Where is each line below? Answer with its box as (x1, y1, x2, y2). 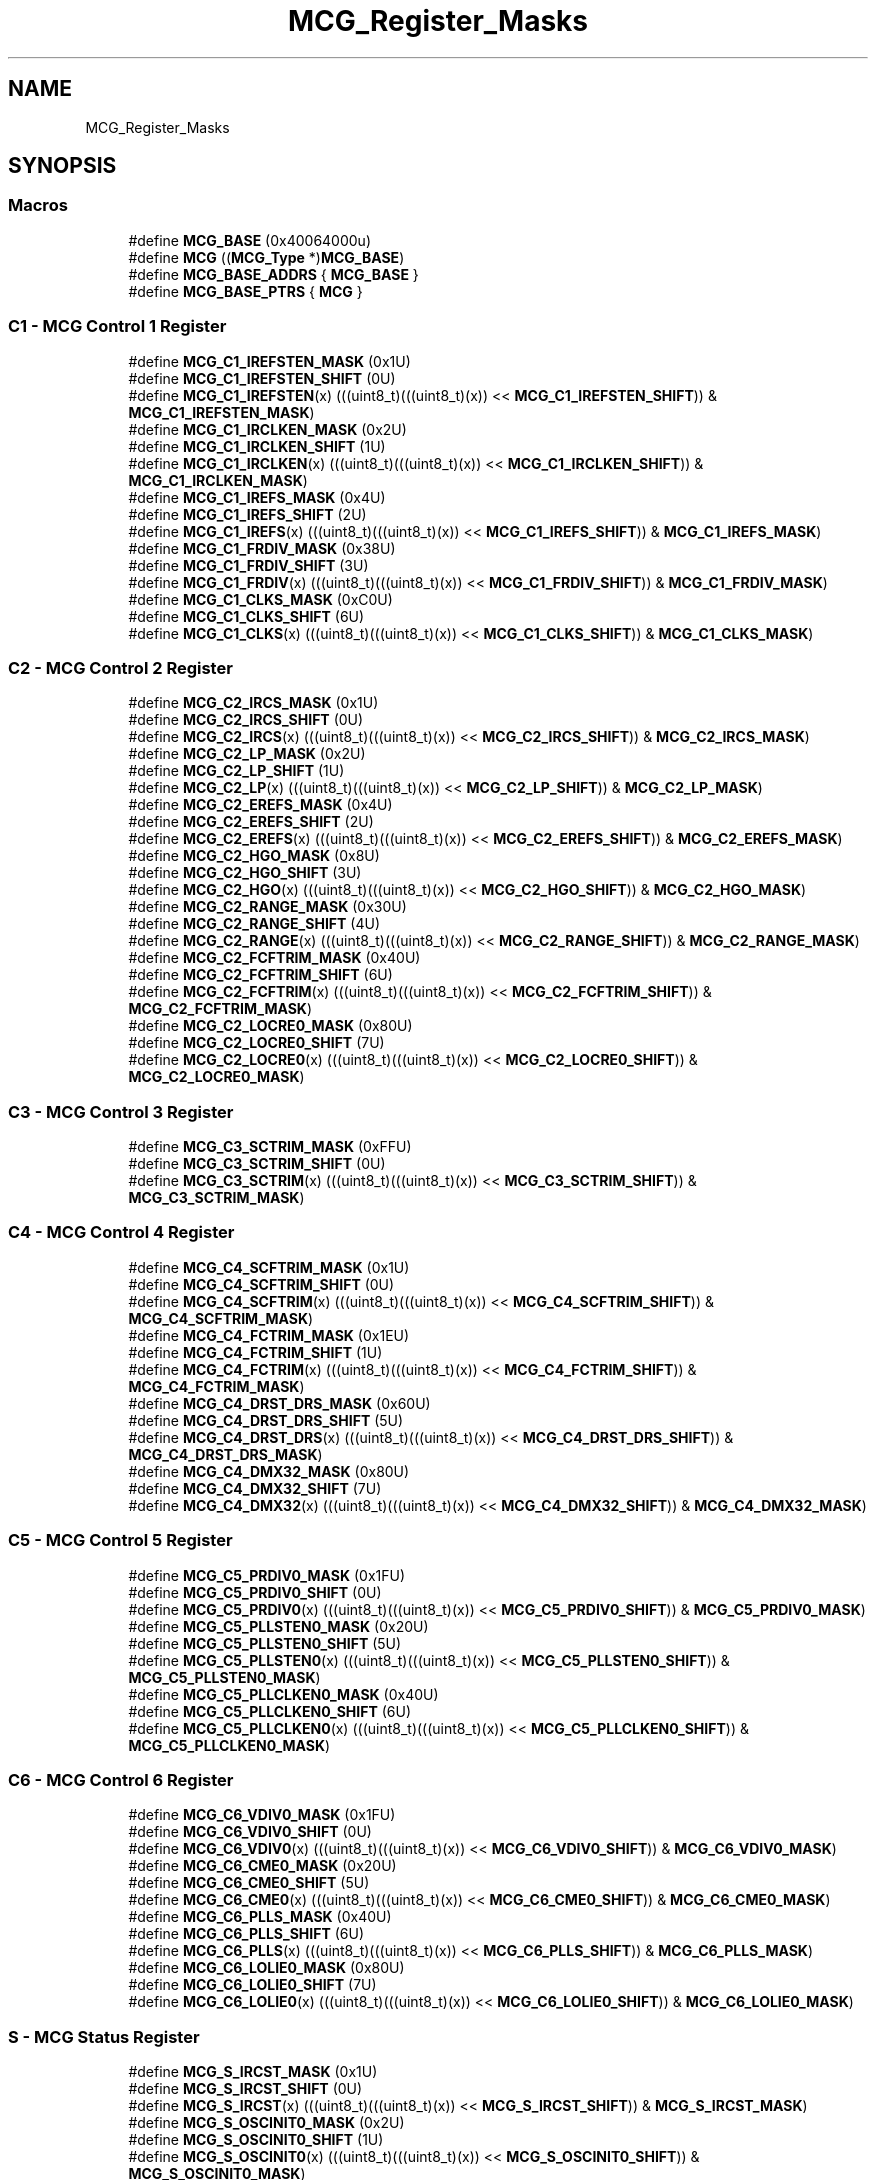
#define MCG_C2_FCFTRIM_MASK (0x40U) (128, 949, 421, 967)
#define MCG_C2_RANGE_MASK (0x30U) (128, 898, 407, 916)
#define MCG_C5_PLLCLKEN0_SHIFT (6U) (128, 1702, 412, 1720)
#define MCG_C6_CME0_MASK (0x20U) (128, 1857, 397, 1875)
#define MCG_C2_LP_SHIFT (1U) (128, 762, 345, 780)
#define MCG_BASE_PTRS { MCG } (128, 282, 363, 300)
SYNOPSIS (8, 153, 117, 179)
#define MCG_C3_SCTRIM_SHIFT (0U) (128, 1155, 386, 1173)
